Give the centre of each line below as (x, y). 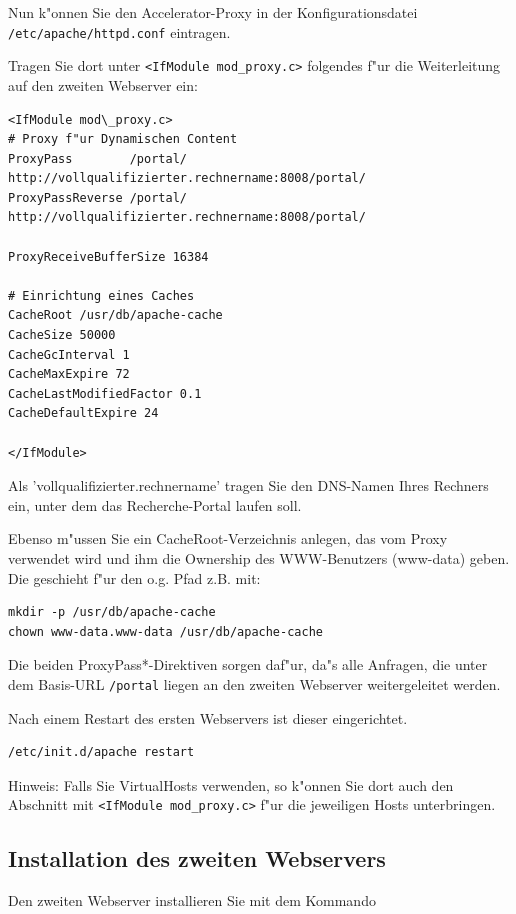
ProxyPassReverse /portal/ (97, 197)
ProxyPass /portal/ (97, 158)
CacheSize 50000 (62, 335)
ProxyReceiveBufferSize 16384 (108, 256)
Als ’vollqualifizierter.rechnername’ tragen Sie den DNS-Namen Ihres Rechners (248, 485)
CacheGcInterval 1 (69, 354)
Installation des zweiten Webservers (197, 858)
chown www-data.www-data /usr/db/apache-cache (165, 631)
